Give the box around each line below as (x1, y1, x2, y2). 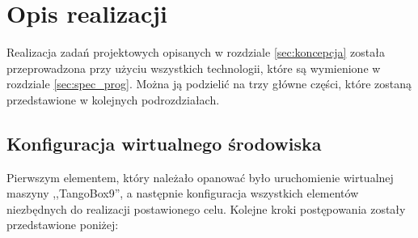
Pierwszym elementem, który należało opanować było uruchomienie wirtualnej (6, 168, 394, 185)
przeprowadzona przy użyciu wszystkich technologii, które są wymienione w (6, 59, 381, 76)
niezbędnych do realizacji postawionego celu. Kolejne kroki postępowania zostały (6, 200, 406, 217)
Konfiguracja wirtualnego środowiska (6, 130, 322, 155)
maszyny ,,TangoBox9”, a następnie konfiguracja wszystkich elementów (6, 185, 359, 202)
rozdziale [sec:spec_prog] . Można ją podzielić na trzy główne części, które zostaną (6, 75, 412, 92)
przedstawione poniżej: (6, 216, 119, 233)
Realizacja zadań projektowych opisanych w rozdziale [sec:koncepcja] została (6, 44, 385, 61)
